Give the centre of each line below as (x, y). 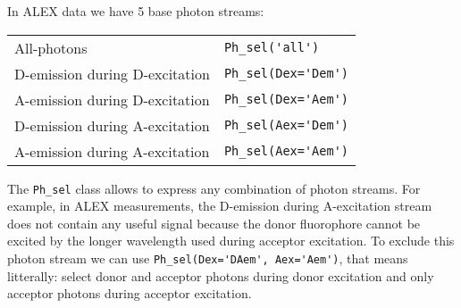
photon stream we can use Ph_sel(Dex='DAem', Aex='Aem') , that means (208, 258)
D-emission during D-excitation (112, 73)
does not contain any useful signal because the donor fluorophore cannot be (214, 223)
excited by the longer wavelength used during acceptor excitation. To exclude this (231, 241)
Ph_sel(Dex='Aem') (286, 100)
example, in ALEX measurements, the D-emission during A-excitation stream (220, 206)
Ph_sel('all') (272, 48)
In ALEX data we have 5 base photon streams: (136, 11)
